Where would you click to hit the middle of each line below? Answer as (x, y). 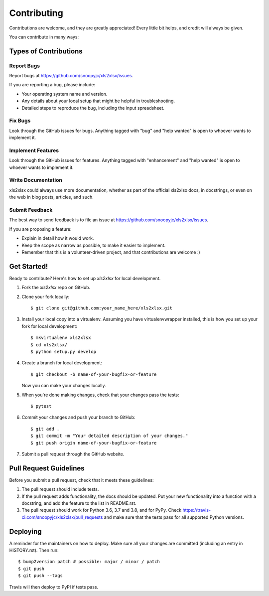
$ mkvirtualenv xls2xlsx (61, 338)
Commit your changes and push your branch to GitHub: (78, 417)
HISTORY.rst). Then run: (34, 550)
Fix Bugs (20, 121)
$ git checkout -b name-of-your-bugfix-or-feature (94, 374)
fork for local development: (49, 326)
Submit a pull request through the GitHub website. (73, 454)
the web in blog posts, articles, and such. (52, 197)
